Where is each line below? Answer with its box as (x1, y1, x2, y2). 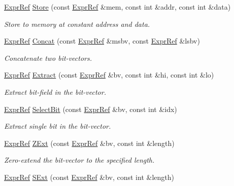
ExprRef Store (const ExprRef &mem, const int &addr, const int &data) (4, 2, 231, 12)
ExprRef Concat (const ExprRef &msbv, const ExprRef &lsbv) (4, 35, 200, 46)
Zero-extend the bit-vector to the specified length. (4, 155, 155, 165)
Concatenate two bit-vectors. (4, 52, 92, 63)
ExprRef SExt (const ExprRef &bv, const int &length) (4, 171, 174, 182)
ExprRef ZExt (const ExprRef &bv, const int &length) (4, 137, 175, 148)
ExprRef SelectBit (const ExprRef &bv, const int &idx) (4, 103, 177, 114)
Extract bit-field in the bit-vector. (4, 86, 106, 97)
